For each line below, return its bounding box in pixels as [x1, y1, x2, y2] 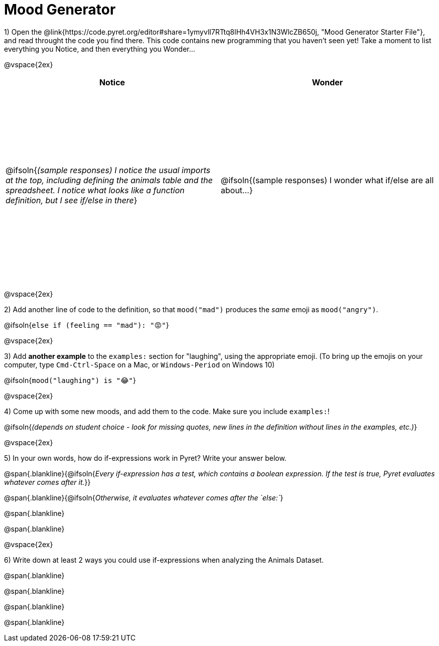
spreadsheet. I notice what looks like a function [6, 185, 185, 195]
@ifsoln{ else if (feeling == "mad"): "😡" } [4, 320, 169, 329]
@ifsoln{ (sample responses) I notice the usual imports [6, 165, 211, 175]
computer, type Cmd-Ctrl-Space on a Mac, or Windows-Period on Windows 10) [4, 360, 275, 369]
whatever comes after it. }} [4, 477, 91, 486]
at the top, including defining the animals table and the [6, 175, 213, 185]
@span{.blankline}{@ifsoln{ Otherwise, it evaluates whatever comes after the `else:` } [4, 493, 283, 502]
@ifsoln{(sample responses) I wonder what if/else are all [221, 175, 434, 185]
